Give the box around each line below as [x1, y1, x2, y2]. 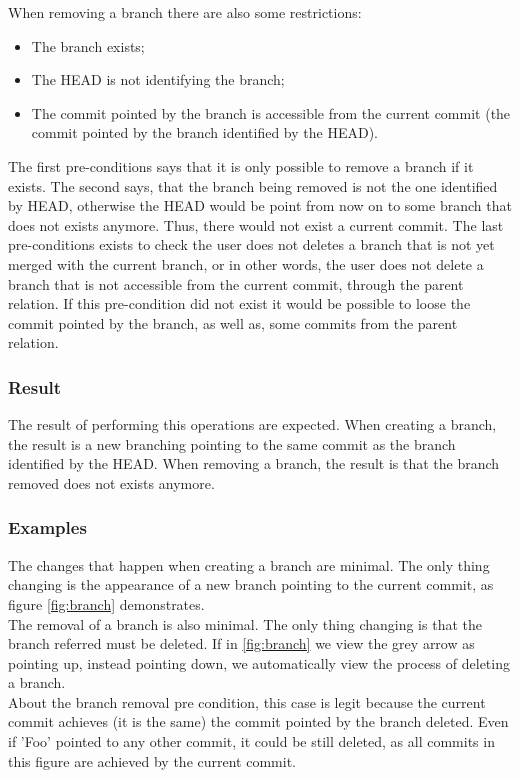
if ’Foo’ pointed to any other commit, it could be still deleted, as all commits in [8, 731, 495, 752]
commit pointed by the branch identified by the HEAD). [31, 122, 378, 143]
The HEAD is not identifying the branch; [31, 69, 285, 90]
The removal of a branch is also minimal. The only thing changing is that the [8, 613, 482, 634]
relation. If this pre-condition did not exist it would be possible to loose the [8, 293, 471, 314]
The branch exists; [31, 35, 145, 56]
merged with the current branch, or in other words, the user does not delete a [8, 253, 484, 274]
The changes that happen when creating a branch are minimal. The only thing [8, 554, 490, 575]
